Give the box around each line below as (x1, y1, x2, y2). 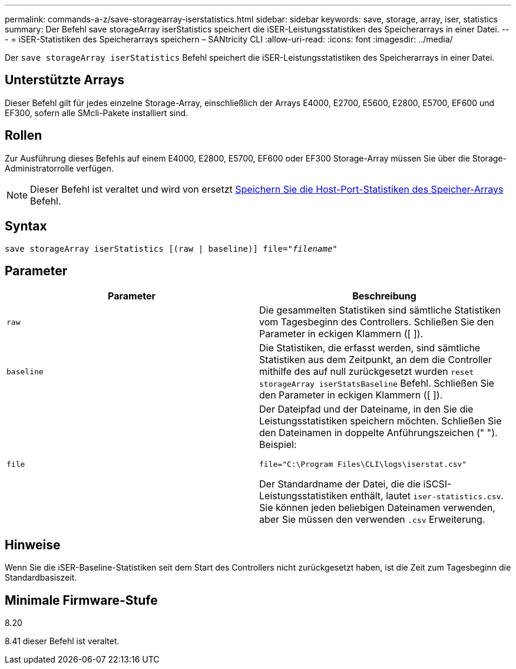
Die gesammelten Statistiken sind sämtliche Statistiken (259, 304, 501, 317)
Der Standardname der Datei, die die (259, 478, 421, 490)
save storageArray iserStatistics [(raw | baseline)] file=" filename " (5, 243, 338, 253)
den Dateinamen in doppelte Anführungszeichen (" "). (259, 427, 498, 439)
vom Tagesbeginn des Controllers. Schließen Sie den (259, 316, 494, 328)
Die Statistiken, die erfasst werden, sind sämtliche (259, 342, 481, 354)
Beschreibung (352, 290, 416, 302)
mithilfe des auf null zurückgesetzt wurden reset (259, 365, 474, 378)
